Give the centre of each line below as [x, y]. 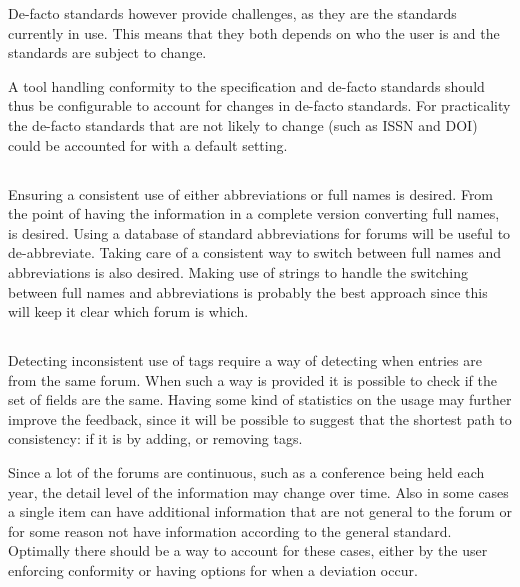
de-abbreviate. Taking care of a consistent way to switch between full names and [255, 252]
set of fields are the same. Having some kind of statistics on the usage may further [260, 399]
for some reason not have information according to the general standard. [230, 530]
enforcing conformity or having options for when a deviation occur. [213, 570]
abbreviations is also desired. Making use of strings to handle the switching [238, 271]
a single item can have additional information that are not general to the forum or [260, 511]
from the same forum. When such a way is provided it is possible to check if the [252, 379]
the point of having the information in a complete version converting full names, [254, 213]
